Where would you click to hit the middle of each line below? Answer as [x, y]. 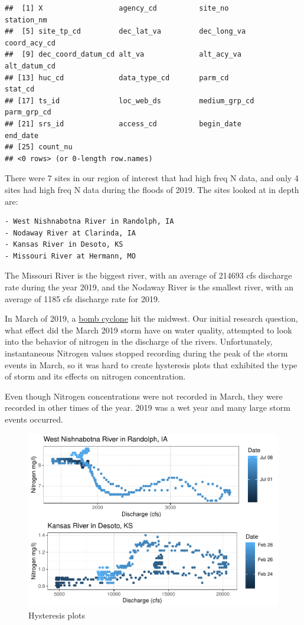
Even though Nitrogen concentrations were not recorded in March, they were [144, 396]
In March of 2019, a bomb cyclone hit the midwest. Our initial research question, [151, 318]
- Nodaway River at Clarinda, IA [70, 233]
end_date [22, 135]
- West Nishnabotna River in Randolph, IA [89, 222]
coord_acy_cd [30, 43]
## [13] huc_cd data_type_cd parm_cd [117, 78]
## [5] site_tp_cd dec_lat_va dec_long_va [125, 32]
